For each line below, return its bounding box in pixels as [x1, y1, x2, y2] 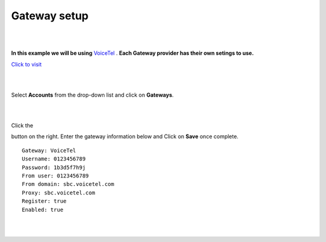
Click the [11, 122, 33, 129]
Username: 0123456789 [22, 156, 86, 162]
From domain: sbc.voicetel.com [22, 181, 115, 188]
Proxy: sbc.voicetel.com [22, 189, 95, 196]
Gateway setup [11, 9, 89, 22]
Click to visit [11, 60, 42, 68]
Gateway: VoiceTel [22, 147, 77, 154]
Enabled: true [22, 206, 63, 213]
